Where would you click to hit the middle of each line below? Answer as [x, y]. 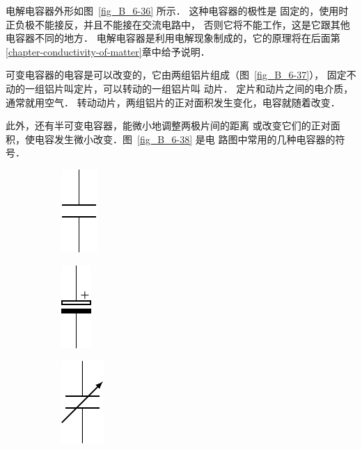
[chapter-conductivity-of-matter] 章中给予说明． [108, 51]
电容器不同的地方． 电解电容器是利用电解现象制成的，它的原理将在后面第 [173, 38]
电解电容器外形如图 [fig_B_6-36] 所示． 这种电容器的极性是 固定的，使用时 [177, 10]
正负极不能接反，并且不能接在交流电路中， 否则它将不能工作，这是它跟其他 [178, 24]
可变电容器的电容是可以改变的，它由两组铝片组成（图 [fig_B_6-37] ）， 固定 [176, 75]
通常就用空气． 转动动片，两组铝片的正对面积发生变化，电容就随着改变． [173, 102]
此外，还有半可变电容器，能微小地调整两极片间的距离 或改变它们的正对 [168, 125]
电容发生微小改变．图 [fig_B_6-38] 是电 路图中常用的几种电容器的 [185, 139]
